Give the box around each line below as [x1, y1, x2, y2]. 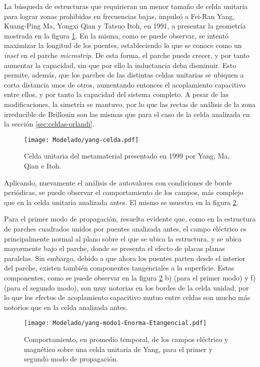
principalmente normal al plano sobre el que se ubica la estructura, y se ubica [4, 233, 242, 243]
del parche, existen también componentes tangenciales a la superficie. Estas [4, 262, 234, 273]
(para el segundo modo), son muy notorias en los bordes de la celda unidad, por [4, 282, 249, 292]
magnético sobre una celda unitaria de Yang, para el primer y [24, 343, 213, 354]
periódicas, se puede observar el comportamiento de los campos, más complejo [4, 187, 243, 197]
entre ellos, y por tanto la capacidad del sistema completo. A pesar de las [4, 89, 229, 99]
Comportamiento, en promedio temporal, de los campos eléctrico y [24, 333, 228, 344]
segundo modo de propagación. [24, 353, 118, 364]
